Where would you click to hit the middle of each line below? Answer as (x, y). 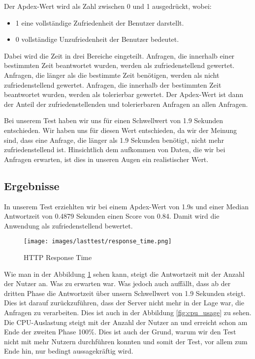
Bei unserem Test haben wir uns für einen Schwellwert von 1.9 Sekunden (114, 120)
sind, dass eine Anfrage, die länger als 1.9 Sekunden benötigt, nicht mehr (114, 140)
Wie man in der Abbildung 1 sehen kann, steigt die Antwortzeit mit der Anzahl (124, 274)
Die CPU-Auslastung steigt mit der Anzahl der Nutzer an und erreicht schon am (126, 322)
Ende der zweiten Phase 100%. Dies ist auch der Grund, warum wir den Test (120, 332)
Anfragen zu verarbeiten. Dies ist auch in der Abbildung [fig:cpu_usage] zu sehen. (128, 312)
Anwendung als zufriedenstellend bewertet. (68, 225)
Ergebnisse (32, 185)
